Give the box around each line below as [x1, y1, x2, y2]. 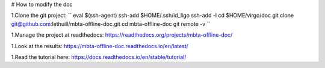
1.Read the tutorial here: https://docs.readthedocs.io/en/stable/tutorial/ [11, 53, 187, 60]
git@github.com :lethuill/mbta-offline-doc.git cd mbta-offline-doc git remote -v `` [11, 20, 211, 27]
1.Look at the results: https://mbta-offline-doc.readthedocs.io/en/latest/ [11, 42, 189, 49]
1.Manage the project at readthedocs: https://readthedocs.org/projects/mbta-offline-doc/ [11, 31, 233, 39]
